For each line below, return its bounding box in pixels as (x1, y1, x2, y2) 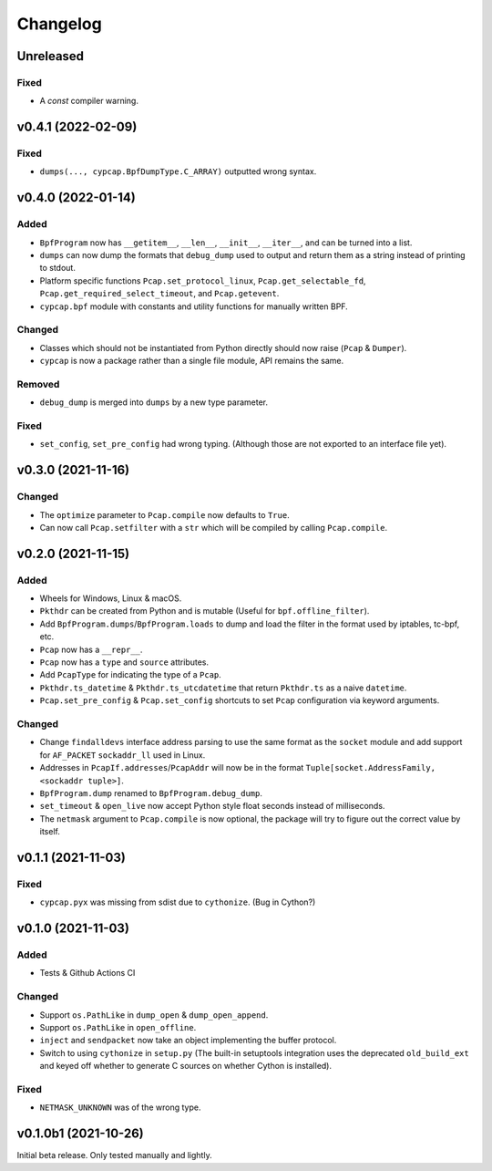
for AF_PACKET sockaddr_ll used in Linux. (39, 749, 206, 761)
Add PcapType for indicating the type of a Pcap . (39, 669, 222, 680)
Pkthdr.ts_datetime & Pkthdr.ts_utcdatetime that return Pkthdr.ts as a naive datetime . (39, 682, 407, 693)
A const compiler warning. (39, 96, 138, 107)
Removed (16, 378, 60, 390)
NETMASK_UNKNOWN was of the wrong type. (39, 1102, 201, 1113)
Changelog (16, 14, 102, 34)
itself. (39, 826, 61, 837)
